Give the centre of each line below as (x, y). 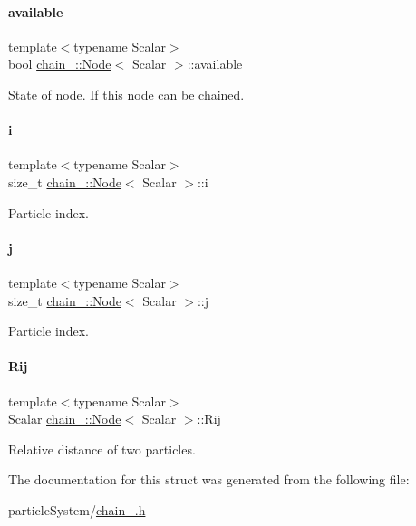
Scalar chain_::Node (65, 419)
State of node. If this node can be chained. (126, 94)
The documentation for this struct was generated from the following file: (209, 479)
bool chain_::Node (60, 64)
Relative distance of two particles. (102, 449)
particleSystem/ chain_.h (77, 509)
